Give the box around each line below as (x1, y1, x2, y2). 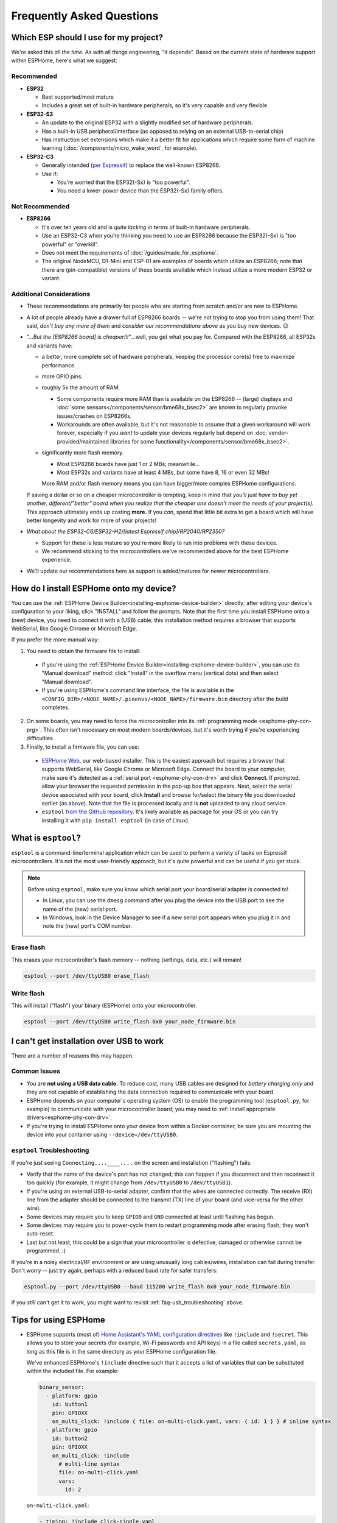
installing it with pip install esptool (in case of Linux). (41, 816, 190, 824)
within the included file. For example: (26, 1368, 119, 1375)
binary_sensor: (39, 1383, 85, 1391)
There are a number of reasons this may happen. (11, 1051, 134, 1059)
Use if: (41, 170, 58, 177)
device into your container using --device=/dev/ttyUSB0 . (26, 1131, 178, 1139)
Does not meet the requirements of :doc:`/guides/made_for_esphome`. (41, 249, 218, 256)
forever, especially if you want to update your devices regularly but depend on (57, 429, 254, 437)
